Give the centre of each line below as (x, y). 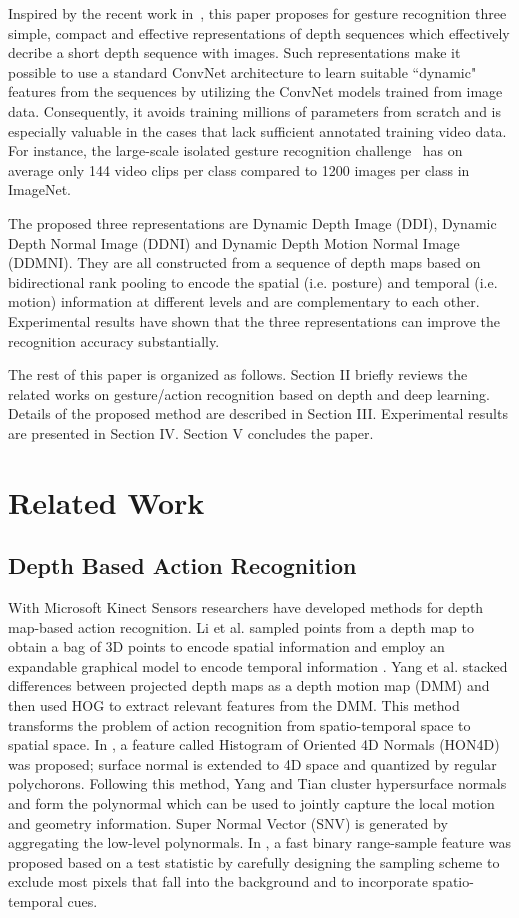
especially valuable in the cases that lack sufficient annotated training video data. (257, 130)
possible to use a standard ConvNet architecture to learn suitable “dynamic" (242, 71)
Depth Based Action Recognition (182, 565)
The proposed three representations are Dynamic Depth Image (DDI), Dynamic (252, 222)
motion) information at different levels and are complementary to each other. (244, 301)
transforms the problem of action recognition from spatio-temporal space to (239, 724)
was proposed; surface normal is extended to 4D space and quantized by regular (252, 763)
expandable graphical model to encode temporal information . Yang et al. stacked (258, 665)
